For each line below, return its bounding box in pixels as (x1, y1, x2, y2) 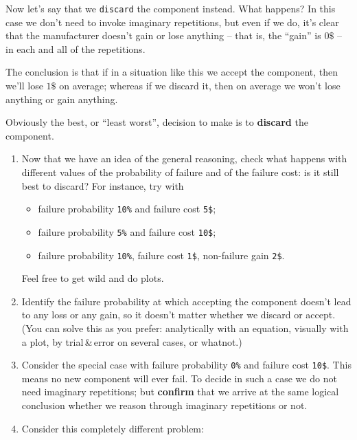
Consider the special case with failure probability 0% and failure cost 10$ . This (21, 357, 352, 372)
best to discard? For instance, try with (21, 178, 184, 192)
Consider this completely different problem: (21, 421, 204, 435)
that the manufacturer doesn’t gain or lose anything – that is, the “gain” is (5, 28, 321, 43)
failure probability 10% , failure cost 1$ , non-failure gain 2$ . (38, 247, 285, 262)
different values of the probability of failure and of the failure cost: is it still (21, 165, 339, 179)
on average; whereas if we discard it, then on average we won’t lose (59, 78, 341, 93)
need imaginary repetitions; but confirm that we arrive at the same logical (21, 384, 339, 399)
